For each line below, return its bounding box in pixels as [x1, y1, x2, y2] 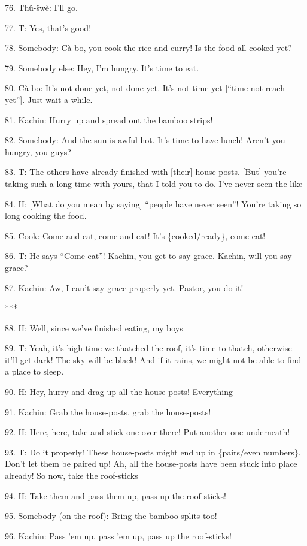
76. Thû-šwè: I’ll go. [5, 1, 78, 13]
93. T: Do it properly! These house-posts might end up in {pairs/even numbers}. [5, 445, 301, 458]
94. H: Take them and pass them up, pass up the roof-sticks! [5, 489, 226, 502]
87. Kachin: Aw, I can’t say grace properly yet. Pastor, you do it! [5, 281, 244, 294]
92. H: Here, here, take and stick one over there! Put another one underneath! [5, 426, 290, 438]
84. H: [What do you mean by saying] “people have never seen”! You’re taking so [5, 197, 302, 210]
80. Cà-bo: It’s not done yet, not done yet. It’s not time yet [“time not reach [5, 82, 285, 94]
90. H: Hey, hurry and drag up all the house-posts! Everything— [5, 385, 241, 398]
